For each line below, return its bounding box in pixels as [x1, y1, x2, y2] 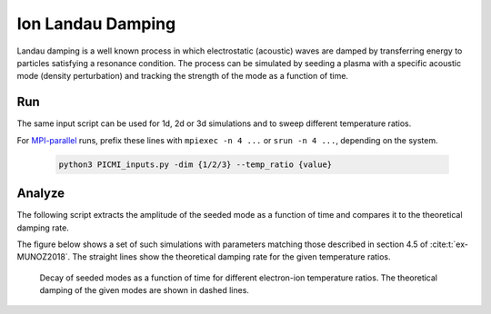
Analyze [16, 186, 65, 201]
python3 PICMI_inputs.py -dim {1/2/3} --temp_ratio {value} [58, 159, 333, 170]
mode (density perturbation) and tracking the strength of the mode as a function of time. [16, 71, 349, 82]
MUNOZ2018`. [16, 251, 71, 262]
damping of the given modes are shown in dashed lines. [39, 285, 250, 296]
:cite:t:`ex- [429, 239, 468, 250]
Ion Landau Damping [16, 14, 176, 34]
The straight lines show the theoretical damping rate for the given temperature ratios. [72, 251, 391, 262]
